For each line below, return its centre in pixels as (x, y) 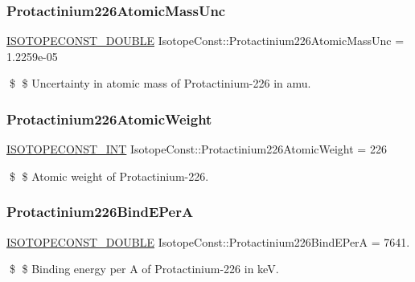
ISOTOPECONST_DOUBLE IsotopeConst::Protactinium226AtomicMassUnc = (205, 41)
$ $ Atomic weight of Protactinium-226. (109, 176)
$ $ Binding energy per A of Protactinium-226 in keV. (144, 269)
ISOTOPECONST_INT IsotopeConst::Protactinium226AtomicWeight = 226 (197, 149)
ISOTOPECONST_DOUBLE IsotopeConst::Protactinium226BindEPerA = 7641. (208, 241)
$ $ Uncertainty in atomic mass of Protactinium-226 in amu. (160, 83)
